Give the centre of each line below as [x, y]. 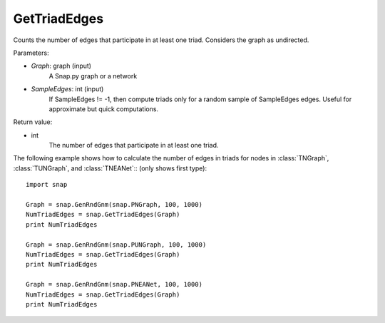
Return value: [33, 122]
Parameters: [31, 53]
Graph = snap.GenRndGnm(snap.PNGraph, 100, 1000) [114, 205]
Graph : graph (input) [61, 66]
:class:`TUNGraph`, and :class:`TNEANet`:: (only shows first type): [110, 168]
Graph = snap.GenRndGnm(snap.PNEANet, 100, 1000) [114, 284]
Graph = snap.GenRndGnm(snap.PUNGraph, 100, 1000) [116, 245]
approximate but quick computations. [104, 109]
